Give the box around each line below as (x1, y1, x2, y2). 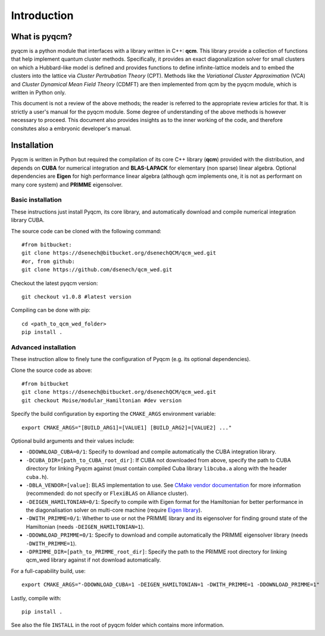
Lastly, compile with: (11, 594, 62, 601)
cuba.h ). (26, 473, 49, 480)
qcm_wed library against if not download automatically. (26, 556, 161, 563)
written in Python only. (11, 89, 67, 96)
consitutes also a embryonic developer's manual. (11, 125, 132, 132)
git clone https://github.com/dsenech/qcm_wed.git (21, 267, 173, 273)
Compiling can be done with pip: (11, 306, 90, 314)
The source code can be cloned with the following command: (11, 227, 162, 234)
